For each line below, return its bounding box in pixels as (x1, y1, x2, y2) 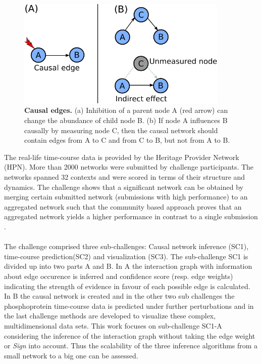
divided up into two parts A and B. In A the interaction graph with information (4, 261, 252, 271)
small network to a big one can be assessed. (4, 350, 138, 360)
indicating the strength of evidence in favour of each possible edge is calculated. (4, 280, 250, 291)
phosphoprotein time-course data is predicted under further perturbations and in (4, 300, 254, 311)
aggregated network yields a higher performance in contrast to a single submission (4, 211, 258, 222)
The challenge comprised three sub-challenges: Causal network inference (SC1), (4, 241, 249, 252)
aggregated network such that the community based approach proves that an (4, 201, 242, 212)
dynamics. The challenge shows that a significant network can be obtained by (4, 181, 243, 192)
